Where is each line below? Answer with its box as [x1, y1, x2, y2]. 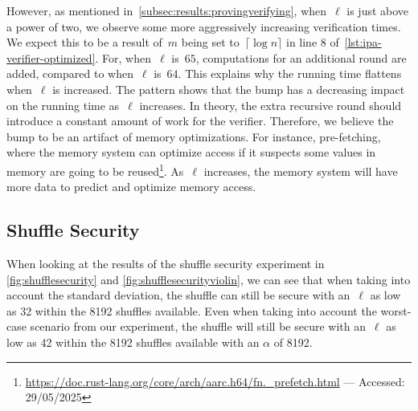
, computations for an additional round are [195, 49, 407, 66]
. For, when [95, 49, 151, 66]
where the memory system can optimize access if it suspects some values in [6, 144, 376, 161]
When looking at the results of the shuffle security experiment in [6, 254, 325, 271]
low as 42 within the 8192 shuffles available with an [6, 333, 260, 350]
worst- [380, 302, 412, 319]
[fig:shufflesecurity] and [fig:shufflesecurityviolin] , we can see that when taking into [6, 271, 411, 287]
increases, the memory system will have [203, 162, 398, 179]
